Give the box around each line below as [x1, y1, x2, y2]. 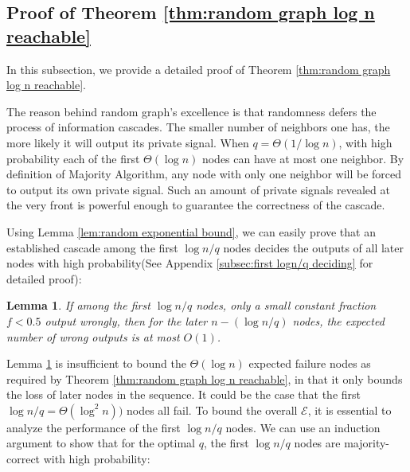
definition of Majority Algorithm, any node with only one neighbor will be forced [6, 166, 402, 182]
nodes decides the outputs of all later [223, 239, 404, 256]
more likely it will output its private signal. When [6, 134, 249, 150]
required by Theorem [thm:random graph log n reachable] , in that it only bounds [6, 370, 403, 387]
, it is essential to [307, 401, 392, 418]
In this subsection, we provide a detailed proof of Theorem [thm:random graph [6, 60, 391, 77]
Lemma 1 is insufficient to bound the [6, 355, 186, 372]
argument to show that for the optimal [6, 435, 195, 451]
